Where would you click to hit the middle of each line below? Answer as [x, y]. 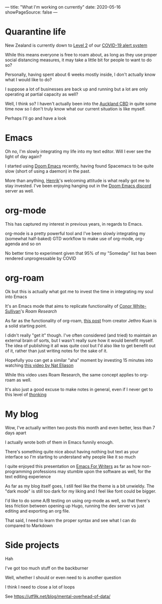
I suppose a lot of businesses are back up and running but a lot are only [76, 89]
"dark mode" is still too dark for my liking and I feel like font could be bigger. [81, 491]
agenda [13, 244]
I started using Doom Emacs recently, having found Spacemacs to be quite [79, 166]
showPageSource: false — [31, 12]
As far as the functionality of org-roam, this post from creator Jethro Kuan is [81, 320]
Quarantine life [36, 32]
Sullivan [13, 311]
